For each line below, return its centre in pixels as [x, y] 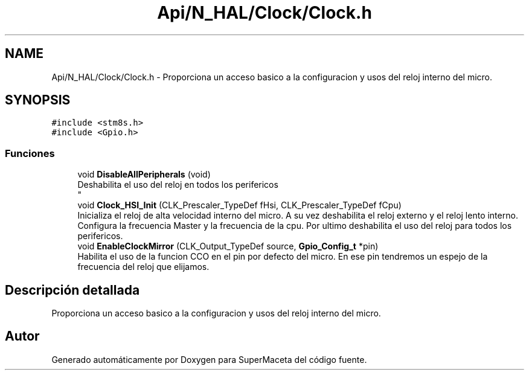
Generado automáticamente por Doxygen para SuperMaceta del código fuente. [209, 359]
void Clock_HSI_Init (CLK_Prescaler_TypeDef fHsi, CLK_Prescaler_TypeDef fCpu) [239, 205]
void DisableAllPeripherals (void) [144, 175]
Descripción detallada [72, 290]
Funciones [30, 153]
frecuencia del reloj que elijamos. [143, 267]
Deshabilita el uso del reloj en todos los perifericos [178, 185]
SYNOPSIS [38, 100]
